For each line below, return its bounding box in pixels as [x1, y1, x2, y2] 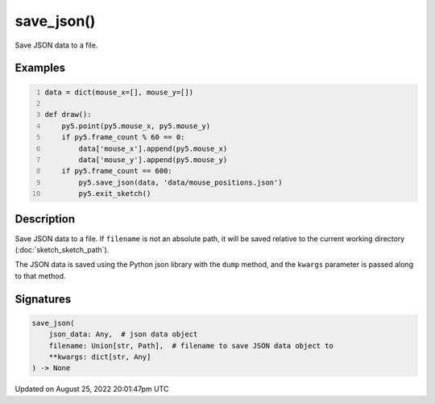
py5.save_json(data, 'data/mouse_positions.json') [78, 177, 283, 187]
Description [14, 212, 76, 226]
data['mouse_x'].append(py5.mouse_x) [78, 144, 228, 153]
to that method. [14, 271, 66, 281]
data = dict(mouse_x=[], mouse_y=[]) [44, 87, 193, 97]
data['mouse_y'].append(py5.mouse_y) [78, 155, 228, 165]
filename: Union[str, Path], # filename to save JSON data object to [48, 341, 334, 350]
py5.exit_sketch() [78, 190, 151, 198]
